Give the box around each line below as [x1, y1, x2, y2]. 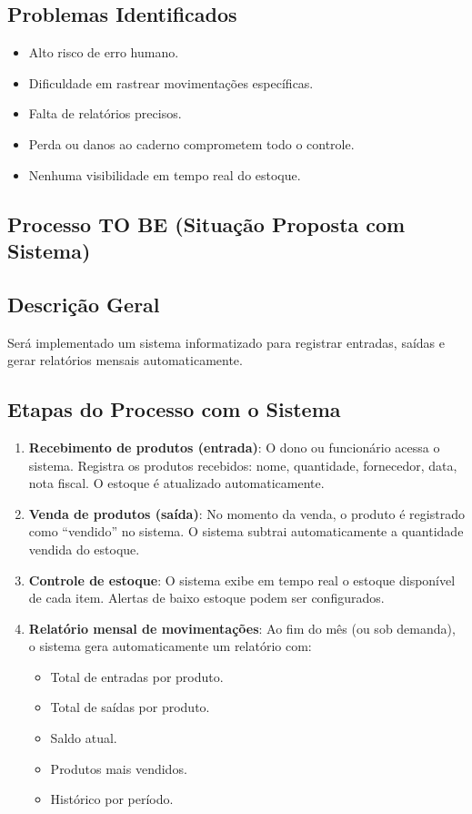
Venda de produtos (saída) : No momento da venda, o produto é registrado [28, 504, 465, 523]
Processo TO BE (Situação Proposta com [7, 209, 406, 238]
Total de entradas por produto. [50, 666, 224, 686]
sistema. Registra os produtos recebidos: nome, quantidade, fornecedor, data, [28, 455, 457, 474]
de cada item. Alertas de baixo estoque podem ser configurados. [28, 588, 385, 607]
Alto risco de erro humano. [28, 43, 179, 62]
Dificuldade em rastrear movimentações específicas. [28, 73, 314, 92]
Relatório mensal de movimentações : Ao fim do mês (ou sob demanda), [28, 618, 456, 637]
